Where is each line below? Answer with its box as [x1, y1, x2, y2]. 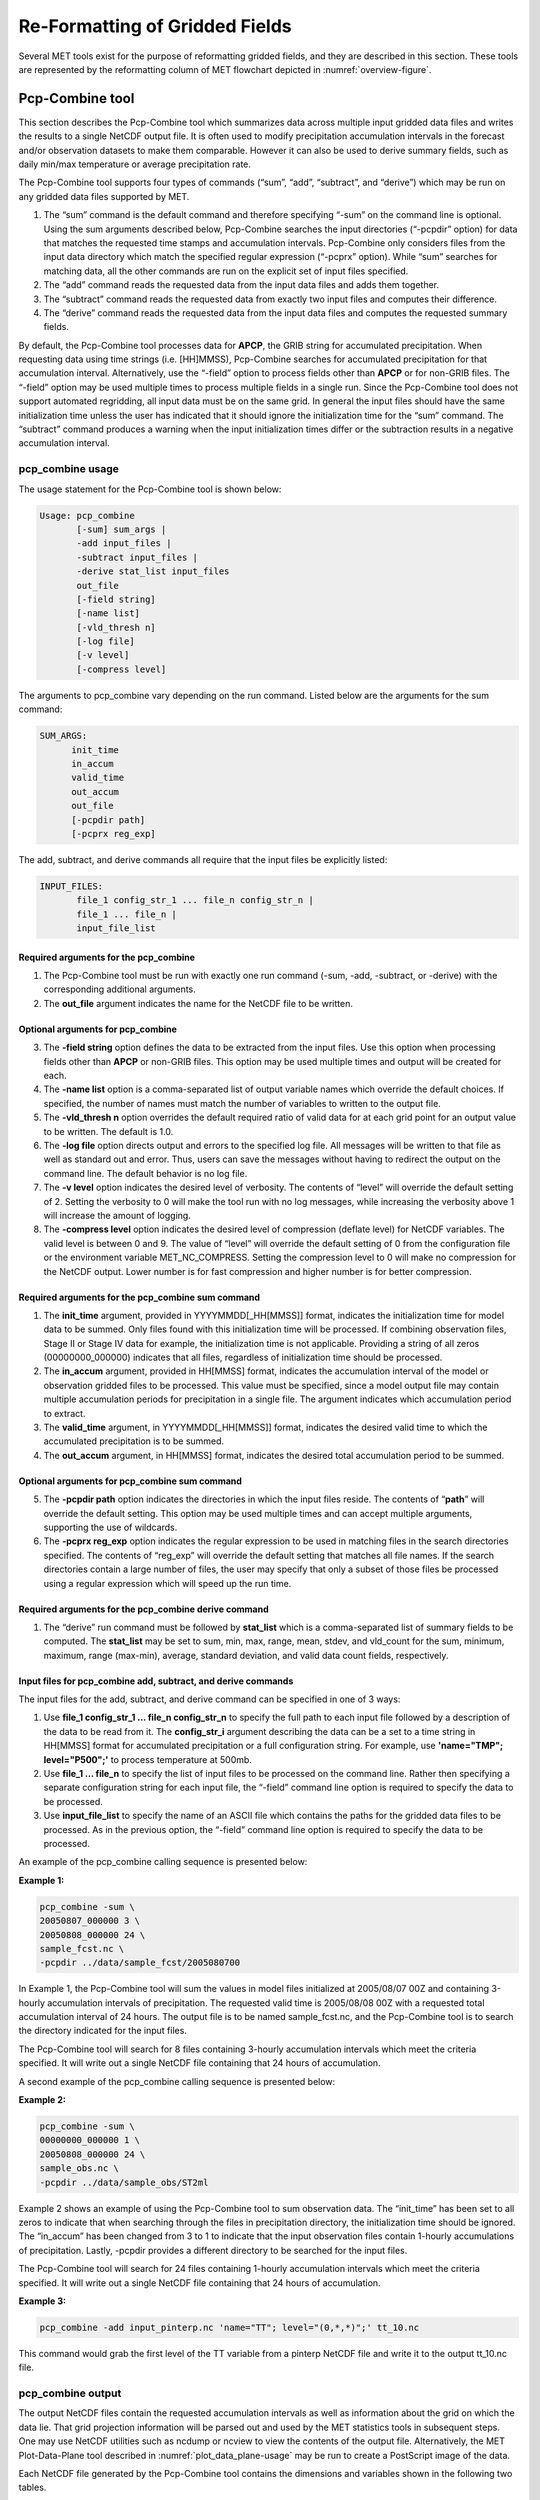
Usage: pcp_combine [39, 510, 135, 521]
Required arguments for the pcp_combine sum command [18, 1291, 260, 1303]
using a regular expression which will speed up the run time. [43, 1577, 292, 1589]
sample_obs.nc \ [39, 2163, 120, 2174]
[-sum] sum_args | [76, 523, 167, 535]
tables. [18, 2481, 47, 2494]
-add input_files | [76, 538, 172, 549]
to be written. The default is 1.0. [43, 1125, 174, 1137]
